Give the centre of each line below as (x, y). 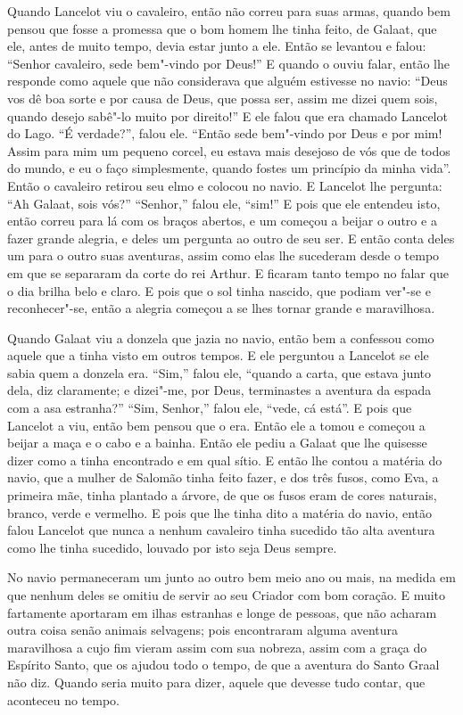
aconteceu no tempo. (63, 699)
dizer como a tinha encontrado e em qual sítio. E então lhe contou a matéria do (225, 460)
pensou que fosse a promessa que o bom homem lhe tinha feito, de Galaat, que (222, 28)
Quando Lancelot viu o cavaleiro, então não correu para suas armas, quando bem (229, 11)
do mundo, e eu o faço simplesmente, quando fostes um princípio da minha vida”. (229, 168)
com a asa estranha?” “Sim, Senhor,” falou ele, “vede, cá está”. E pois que (210, 408)
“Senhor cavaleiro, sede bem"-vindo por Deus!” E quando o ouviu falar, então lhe (228, 63)
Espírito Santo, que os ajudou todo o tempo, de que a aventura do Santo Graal (223, 665)
